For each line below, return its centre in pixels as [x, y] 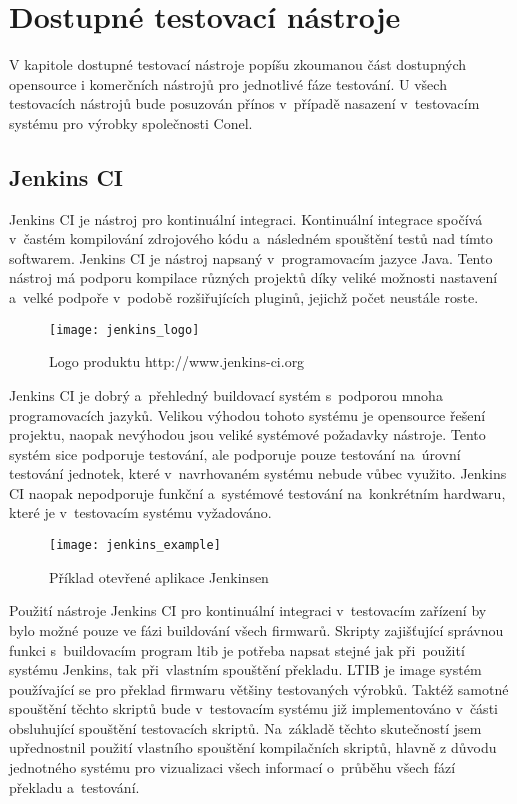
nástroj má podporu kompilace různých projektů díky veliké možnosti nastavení [253, 277]
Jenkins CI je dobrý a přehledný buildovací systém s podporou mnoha [226, 394]
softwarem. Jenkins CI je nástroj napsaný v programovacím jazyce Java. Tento [251, 257]
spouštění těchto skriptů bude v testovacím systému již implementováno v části [253, 708]
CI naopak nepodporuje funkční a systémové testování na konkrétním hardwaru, [257, 492]
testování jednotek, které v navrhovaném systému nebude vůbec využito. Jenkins [258, 473]
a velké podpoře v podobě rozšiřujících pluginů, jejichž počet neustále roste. [244, 297]
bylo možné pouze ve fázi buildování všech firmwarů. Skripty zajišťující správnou [256, 629]
